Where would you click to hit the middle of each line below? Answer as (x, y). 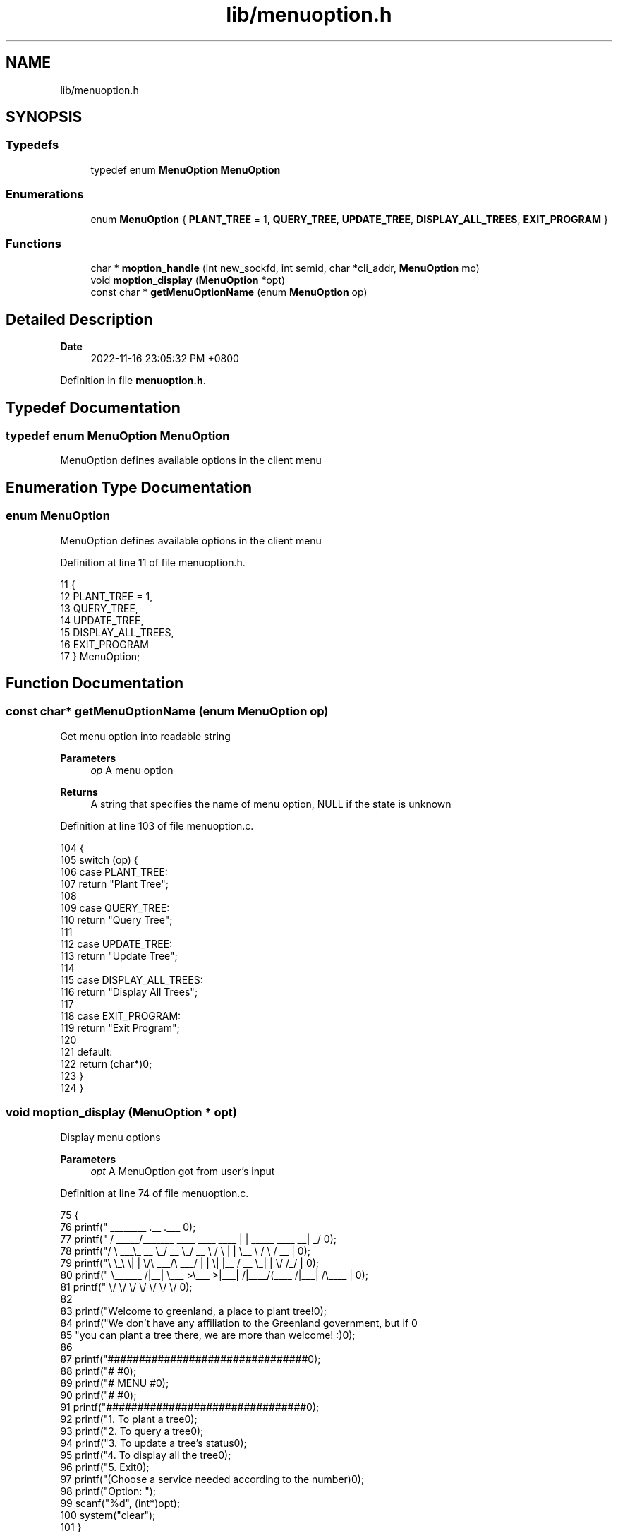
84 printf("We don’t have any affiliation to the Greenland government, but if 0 (239, 1323)
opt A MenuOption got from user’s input (183, 1171)
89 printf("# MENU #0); (115, 1383)
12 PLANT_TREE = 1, (107, 596)
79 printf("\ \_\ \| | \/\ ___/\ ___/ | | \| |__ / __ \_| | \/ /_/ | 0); (190, 1263)
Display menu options (110, 1137)
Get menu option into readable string (145, 736)
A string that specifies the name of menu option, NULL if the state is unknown (271, 804)
